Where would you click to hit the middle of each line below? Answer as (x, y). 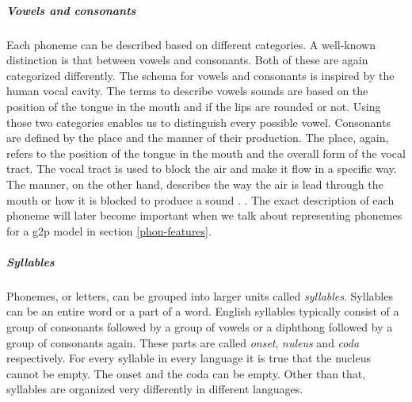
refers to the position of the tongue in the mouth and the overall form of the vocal (206, 153)
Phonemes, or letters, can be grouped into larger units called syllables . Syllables (200, 295)
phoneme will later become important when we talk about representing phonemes (204, 215)
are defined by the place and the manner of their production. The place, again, (198, 138)
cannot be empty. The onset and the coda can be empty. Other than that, (186, 373)
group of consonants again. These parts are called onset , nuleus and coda (183, 342)
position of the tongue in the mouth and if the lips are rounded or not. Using (194, 106)
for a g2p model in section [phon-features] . (109, 230)
